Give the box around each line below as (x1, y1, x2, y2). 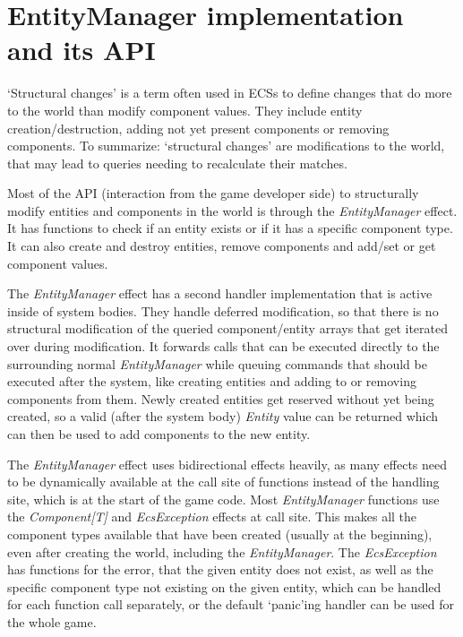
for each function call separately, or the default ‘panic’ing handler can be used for (7, 595, 454, 614)
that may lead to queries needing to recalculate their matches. (7, 153, 347, 172)
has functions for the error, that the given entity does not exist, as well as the (7, 560, 433, 579)
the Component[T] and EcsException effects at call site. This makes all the (7, 507, 417, 526)
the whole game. (7, 612, 97, 631)
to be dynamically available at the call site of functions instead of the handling (7, 472, 440, 491)
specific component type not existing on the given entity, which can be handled (7, 577, 442, 596)
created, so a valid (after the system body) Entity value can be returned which (7, 407, 439, 426)
